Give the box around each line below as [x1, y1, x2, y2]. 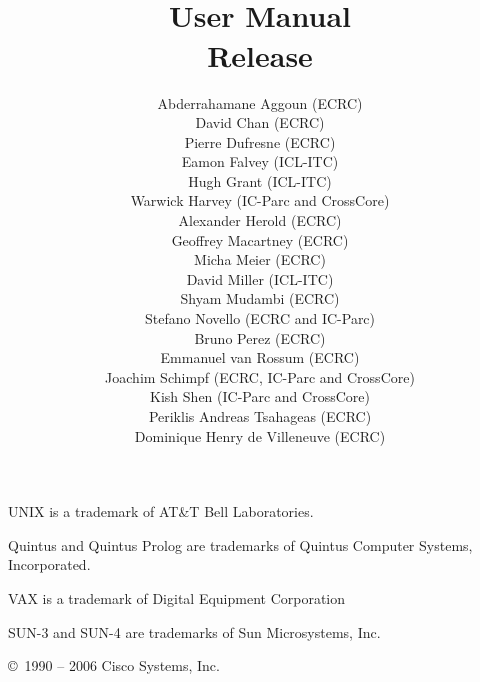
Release [207, 34, 313, 75]
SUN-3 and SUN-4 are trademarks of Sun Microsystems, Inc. [8, 621, 381, 642]
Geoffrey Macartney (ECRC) [171, 229, 349, 250]
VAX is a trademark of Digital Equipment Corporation [8, 587, 346, 608]
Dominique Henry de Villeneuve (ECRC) [134, 425, 386, 446]
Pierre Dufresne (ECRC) [184, 131, 336, 152]
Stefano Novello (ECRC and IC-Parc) [144, 308, 376, 329]
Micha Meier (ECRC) [194, 249, 326, 270]
